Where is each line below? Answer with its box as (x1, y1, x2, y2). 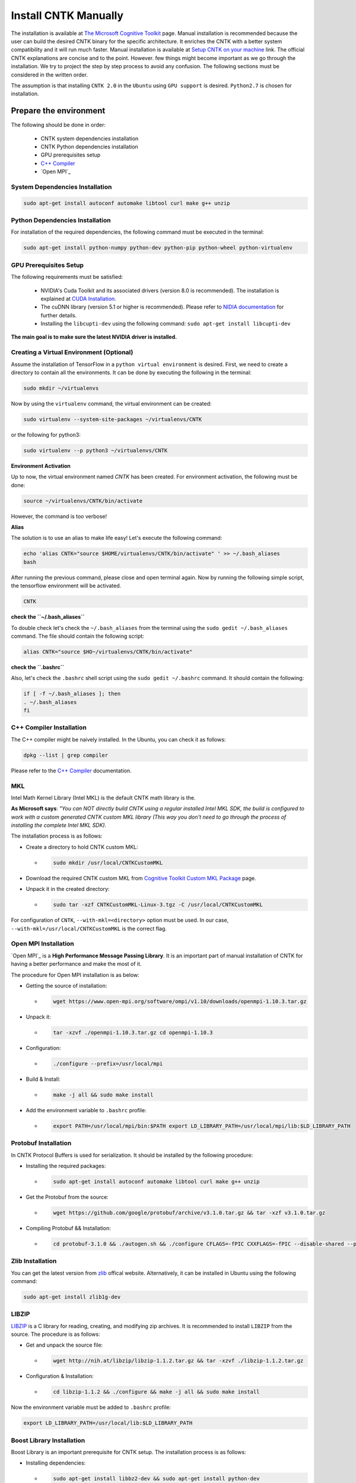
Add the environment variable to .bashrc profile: (26, 1106, 147, 1113)
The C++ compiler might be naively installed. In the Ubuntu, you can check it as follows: (11, 736, 226, 743)
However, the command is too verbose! (11, 513, 107, 520)
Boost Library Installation (11, 1436, 85, 1444)
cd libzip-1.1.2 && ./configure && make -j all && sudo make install (53, 1389, 260, 1395)
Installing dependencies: (26, 1459, 86, 1466)
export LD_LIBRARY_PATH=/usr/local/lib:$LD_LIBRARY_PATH (23, 1420, 193, 1427)
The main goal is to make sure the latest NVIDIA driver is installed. (11, 333, 177, 340)
